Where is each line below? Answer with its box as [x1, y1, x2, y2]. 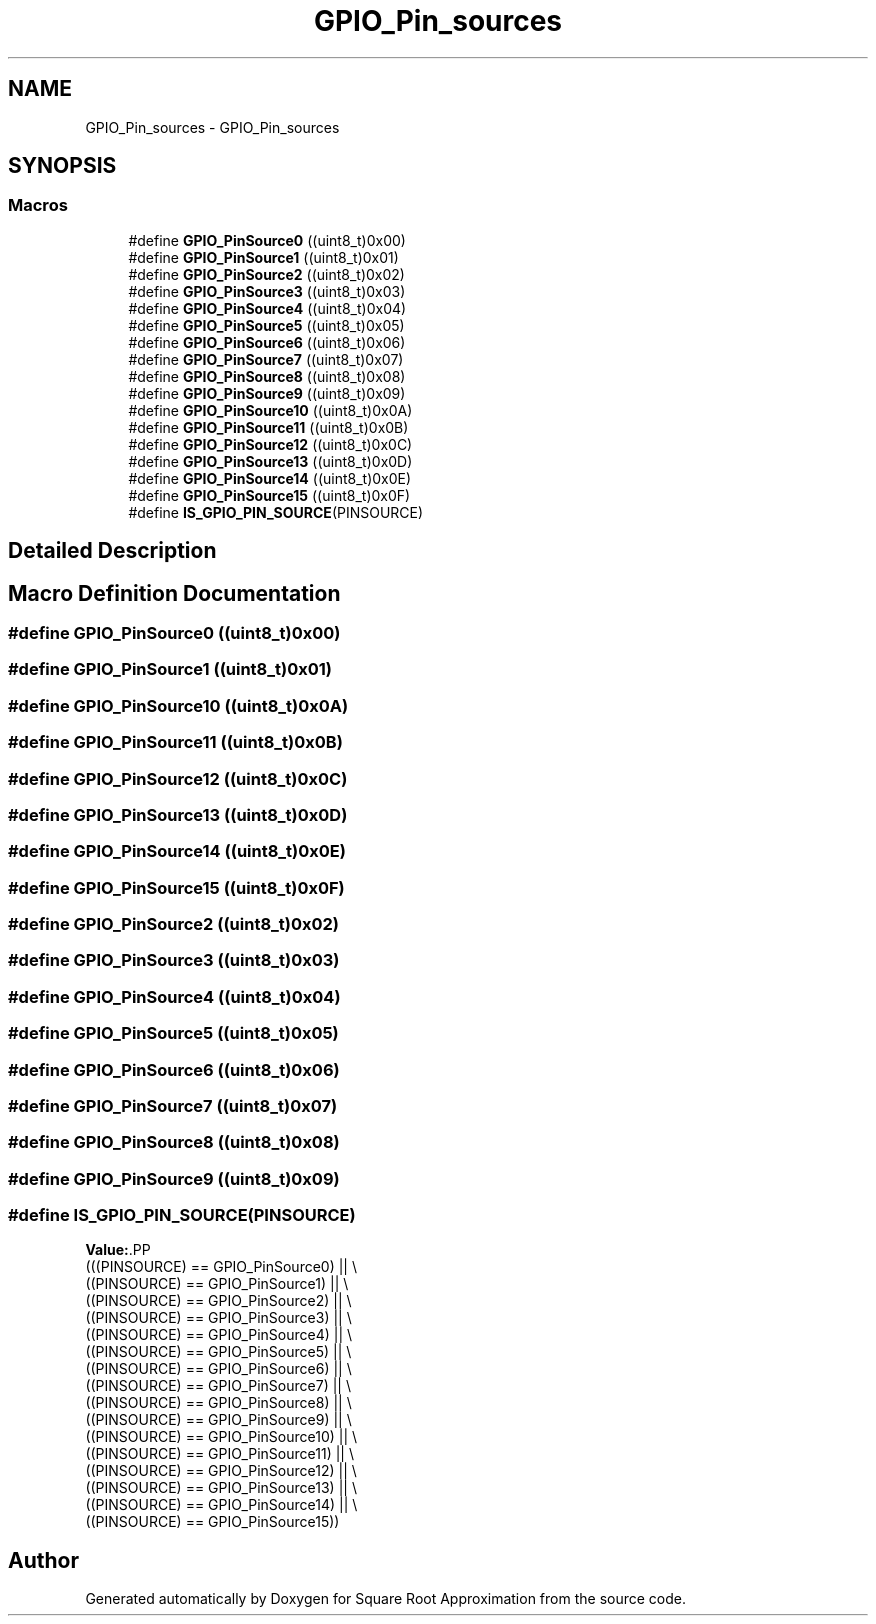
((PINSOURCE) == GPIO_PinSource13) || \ [85, 1479, 357, 1497]
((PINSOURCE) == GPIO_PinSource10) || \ [85, 1428, 358, 1446]
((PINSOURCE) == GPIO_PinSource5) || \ [85, 1343, 352, 1361]
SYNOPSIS [8, 153, 117, 179]
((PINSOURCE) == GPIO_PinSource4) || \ [85, 1326, 353, 1344]
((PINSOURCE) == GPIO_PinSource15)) [85, 1513, 340, 1531]
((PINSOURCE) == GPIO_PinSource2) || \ [85, 1292, 352, 1310]
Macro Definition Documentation [8, 580, 341, 606]
